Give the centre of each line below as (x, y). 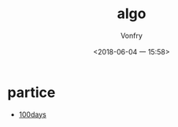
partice (32, 92)
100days (32, 114)
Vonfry (132, 35)
